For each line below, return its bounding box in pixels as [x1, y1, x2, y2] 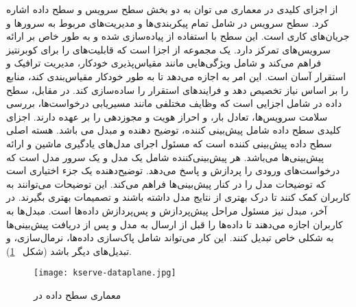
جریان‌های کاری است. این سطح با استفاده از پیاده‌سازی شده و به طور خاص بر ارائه [6, 29, 350, 43]
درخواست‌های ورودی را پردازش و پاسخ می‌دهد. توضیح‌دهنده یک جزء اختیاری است [6, 163, 340, 177]
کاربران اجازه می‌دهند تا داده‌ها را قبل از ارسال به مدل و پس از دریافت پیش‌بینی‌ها [6, 217, 343, 231]
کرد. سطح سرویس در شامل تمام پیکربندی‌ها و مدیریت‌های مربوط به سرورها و [6, 15, 329, 29]
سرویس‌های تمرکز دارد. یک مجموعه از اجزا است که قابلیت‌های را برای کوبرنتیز [6, 42, 331, 56]
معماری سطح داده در [34, 287, 121, 302]
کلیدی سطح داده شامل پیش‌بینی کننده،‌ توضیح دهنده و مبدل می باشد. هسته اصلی [6, 123, 341, 137]
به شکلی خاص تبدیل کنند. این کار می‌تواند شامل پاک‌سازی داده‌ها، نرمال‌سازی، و [6, 230, 334, 245]
